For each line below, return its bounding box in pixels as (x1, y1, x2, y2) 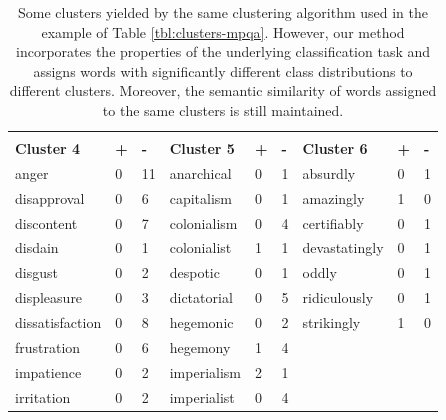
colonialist (169, 237, 232, 258)
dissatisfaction (15, 311, 102, 332)
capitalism (169, 187, 233, 208)
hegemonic (169, 311, 234, 332)
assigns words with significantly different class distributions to (33, 60, 413, 81)
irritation (15, 386, 71, 407)
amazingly (302, 187, 365, 208)
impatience (15, 361, 82, 382)
